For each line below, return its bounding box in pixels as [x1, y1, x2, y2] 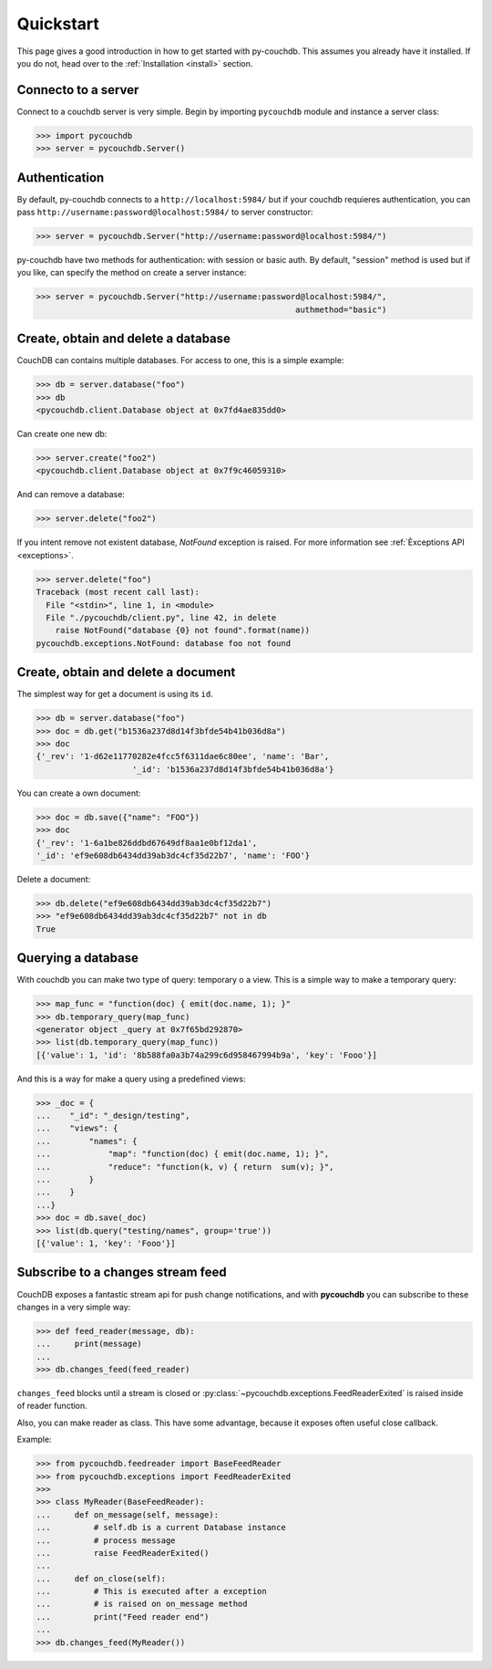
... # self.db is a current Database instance [36, 1522, 286, 1533]
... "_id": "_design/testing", [36, 1111, 190, 1121]
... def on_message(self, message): [36, 1509, 219, 1519]
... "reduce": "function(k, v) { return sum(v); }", [36, 1162, 334, 1172]
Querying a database [16, 950, 138, 966]
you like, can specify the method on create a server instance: [16, 267, 247, 278]
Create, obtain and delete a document [16, 664, 236, 680]
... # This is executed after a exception [36, 1586, 268, 1597]
